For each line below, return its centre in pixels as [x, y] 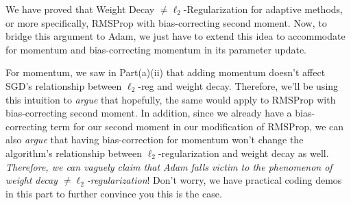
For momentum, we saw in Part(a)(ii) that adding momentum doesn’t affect [166, 72]
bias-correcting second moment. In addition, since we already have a [149, 113]
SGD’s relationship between [64, 85]
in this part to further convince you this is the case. [114, 193]
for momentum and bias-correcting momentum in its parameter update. [156, 49]
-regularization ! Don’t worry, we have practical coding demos [214, 180]
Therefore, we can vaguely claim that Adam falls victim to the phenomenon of [169, 166]
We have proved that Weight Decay [80, 9]
